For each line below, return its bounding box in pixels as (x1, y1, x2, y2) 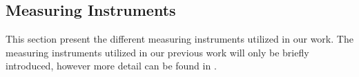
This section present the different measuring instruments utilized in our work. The (6, 32, 353, 46)
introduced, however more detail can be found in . (6, 58, 217, 73)
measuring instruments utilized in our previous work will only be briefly (6, 45, 309, 59)
